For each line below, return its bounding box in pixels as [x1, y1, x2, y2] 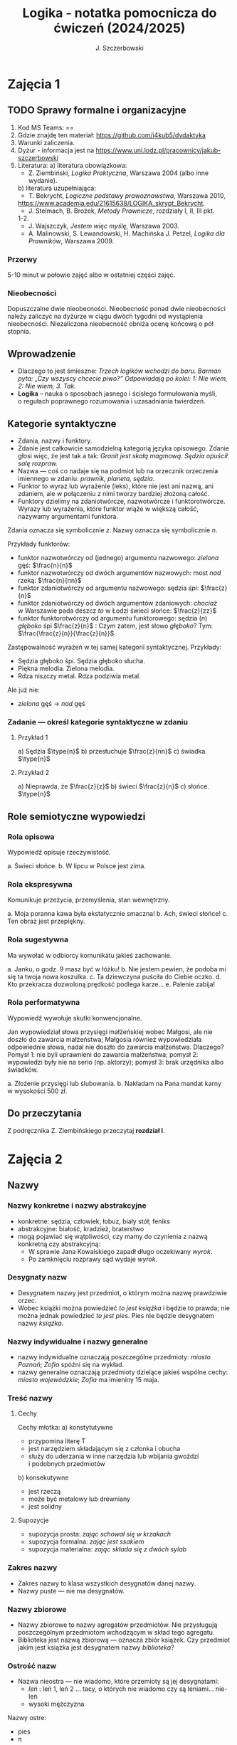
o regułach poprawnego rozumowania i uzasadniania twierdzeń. [17, 397, 206, 406]
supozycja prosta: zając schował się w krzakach [28, 1530, 171, 1539]
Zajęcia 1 [7, 76, 60, 92]
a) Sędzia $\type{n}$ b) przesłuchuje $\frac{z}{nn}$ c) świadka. [17, 747, 208, 756]
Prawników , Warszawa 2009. [28, 236, 115, 245]
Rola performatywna [7, 998, 80, 1008]
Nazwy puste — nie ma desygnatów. [17, 1586, 125, 1595]
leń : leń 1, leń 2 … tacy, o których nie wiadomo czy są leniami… [28, 1685, 214, 1693]
